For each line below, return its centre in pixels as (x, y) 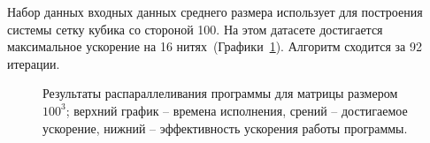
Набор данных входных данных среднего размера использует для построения (215, 11)
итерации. (34, 63)
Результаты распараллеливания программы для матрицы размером (220, 93)
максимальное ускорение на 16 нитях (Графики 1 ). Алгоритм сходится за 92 (215, 46)
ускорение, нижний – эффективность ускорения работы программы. (225, 128)
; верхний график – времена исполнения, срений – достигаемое (237, 110)
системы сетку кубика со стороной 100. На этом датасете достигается (195, 29)
